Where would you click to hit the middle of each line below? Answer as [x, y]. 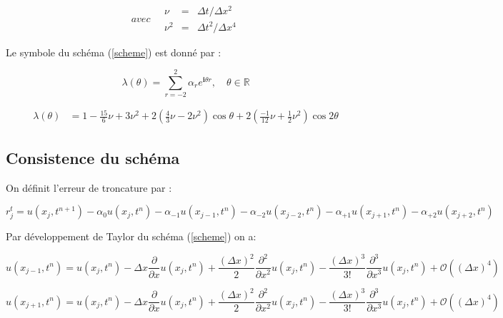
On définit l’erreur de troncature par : [89, 187]
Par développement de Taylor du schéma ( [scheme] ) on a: [131, 236]
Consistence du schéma [93, 157]
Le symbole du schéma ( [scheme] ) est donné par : [114, 52]
